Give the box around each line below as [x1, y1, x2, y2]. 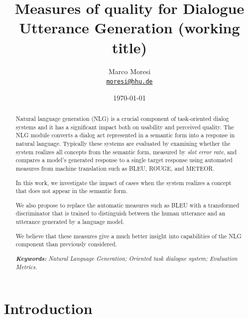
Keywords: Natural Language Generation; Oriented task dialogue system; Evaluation [15, 253, 238, 263]
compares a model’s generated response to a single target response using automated [15, 156, 233, 164]
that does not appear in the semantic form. [15, 187, 127, 195]
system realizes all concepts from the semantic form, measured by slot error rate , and [15, 147, 237, 156]
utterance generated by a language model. [15, 217, 124, 226]
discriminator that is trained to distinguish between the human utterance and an [15, 209, 226, 217]
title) [112, 37, 147, 57]
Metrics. [15, 262, 37, 271]
